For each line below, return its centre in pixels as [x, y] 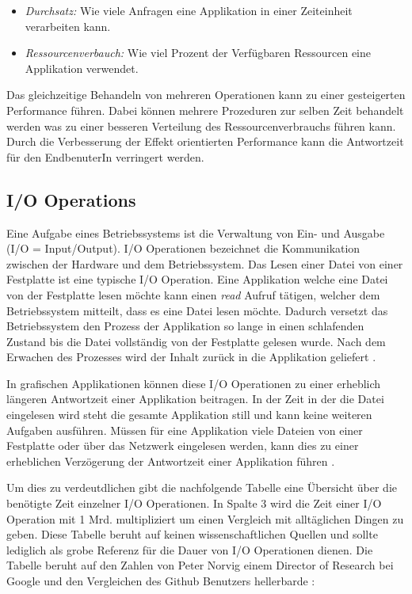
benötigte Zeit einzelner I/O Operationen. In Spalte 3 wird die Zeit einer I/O [194, 503]
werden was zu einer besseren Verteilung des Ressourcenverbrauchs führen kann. [201, 126]
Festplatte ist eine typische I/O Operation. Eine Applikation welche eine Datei [197, 279]
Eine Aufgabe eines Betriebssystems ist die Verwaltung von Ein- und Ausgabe [196, 232]
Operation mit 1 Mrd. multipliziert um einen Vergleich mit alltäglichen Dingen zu [205, 518]
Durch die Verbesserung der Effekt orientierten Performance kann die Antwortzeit [205, 141]
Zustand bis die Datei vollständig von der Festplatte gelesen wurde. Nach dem [196, 341]
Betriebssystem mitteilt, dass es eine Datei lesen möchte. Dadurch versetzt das [197, 310]
